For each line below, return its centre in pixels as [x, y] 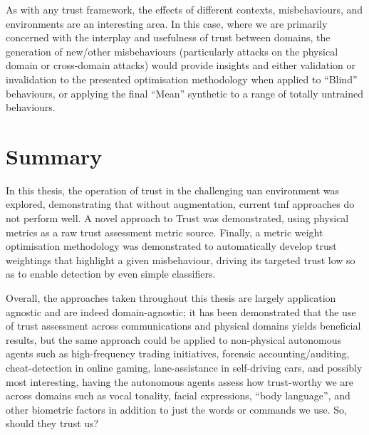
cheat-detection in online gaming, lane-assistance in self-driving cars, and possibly [184, 367]
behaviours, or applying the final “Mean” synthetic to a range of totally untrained [185, 93]
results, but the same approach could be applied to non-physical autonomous [174, 339]
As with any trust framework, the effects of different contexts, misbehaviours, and [184, 9]
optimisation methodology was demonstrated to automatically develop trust [171, 246]
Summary [54, 156]
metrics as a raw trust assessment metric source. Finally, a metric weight [165, 232]
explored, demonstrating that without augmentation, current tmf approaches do [180, 204]
